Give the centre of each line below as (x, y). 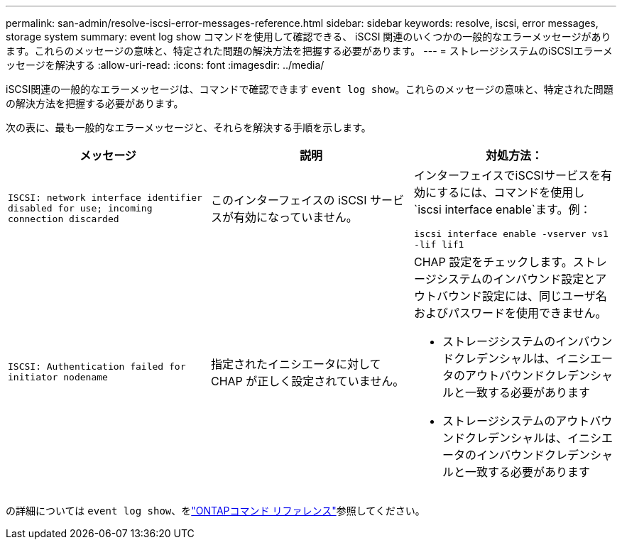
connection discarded (64, 219)
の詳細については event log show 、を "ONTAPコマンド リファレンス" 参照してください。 (215, 511)
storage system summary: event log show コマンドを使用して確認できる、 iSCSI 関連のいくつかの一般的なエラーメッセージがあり (309, 37)
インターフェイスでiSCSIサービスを (507, 175)
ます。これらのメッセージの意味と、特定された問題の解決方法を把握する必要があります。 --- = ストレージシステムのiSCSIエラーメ (309, 51)
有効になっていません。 (295, 217)
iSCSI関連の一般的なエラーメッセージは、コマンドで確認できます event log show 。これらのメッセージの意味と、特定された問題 (310, 89)
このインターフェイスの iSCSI (289, 200)
